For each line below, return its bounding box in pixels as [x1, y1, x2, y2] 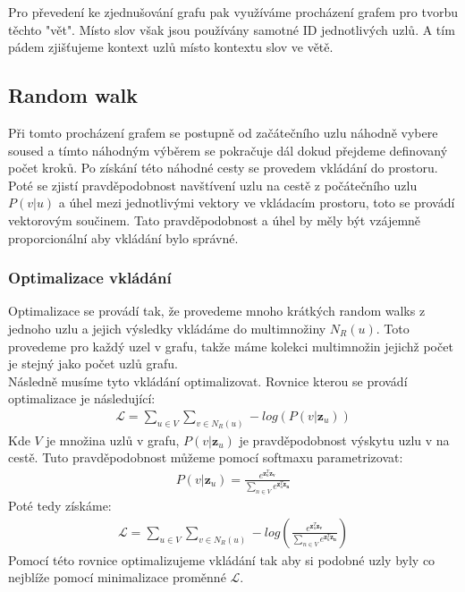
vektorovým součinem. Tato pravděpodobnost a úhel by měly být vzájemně [8, 210, 421, 229]
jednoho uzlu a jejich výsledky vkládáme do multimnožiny [8, 318, 326, 337]
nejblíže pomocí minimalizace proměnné [8, 568, 226, 587]
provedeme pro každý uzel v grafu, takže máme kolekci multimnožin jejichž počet [8, 336, 453, 355]
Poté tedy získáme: [8, 496, 112, 515]
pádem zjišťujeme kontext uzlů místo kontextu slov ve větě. [8, 38, 334, 56]
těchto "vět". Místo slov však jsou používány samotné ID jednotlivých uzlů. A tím [8, 20, 455, 38]
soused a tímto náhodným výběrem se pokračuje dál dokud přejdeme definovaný [8, 140, 448, 159]
